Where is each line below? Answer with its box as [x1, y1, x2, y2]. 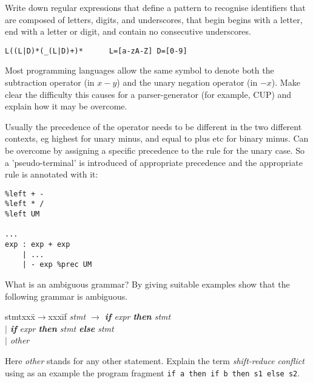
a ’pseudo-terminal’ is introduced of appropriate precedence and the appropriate [5, 156, 303, 168]
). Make [271, 76, 300, 89]
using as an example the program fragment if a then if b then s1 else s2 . [5, 366, 300, 379]
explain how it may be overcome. [5, 100, 127, 112]
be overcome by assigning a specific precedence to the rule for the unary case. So [5, 144, 305, 156]
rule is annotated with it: [5, 168, 98, 181]
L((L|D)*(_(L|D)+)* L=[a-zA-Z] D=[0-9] [5, 46, 187, 55]
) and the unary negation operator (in [116, 76, 258, 89]
